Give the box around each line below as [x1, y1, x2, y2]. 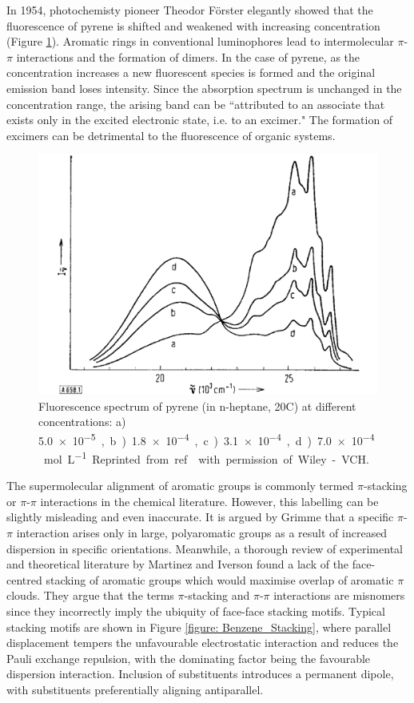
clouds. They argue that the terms [6, 587, 174, 604]
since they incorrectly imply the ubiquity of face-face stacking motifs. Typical [6, 603, 385, 620]
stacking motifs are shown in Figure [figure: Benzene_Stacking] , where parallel [6, 618, 392, 635]
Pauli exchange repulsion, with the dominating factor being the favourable [6, 649, 371, 666]
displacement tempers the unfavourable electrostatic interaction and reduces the [6, 634, 399, 651]
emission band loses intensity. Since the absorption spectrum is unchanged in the [6, 79, 402, 96]
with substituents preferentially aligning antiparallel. [6, 681, 264, 697]
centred [6, 571, 42, 588]
